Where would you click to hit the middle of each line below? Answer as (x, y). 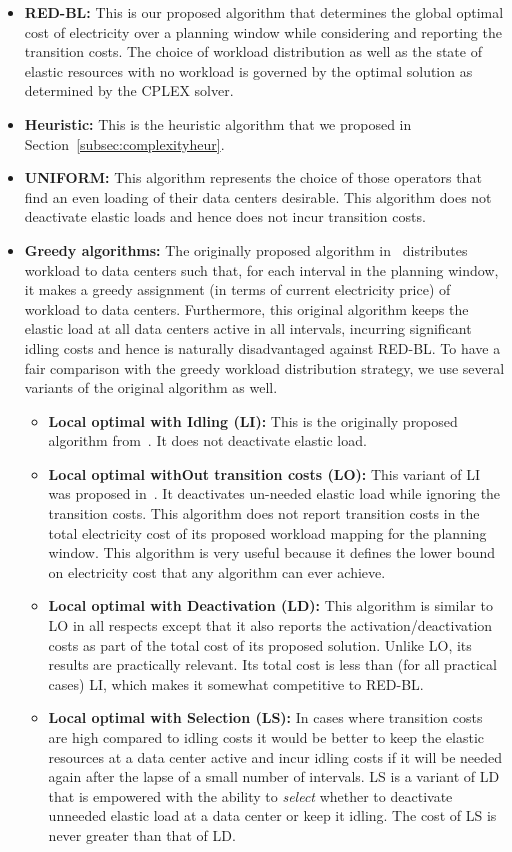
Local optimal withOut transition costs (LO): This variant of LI (264, 473)
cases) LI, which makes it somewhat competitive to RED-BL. (236, 683)
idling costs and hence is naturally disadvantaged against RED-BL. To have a (262, 347)
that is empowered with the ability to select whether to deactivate (250, 795)
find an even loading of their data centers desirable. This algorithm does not (258, 196)
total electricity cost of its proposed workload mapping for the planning (267, 532)
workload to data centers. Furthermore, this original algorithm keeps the (246, 308)
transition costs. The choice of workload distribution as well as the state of (253, 51)
